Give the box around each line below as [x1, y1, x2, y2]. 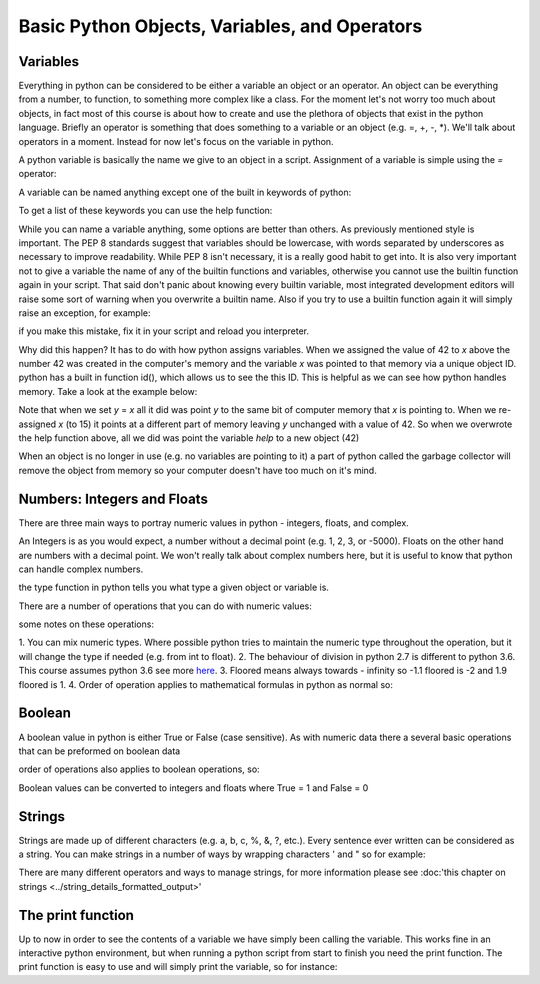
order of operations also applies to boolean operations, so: [18, 763, 260, 775]
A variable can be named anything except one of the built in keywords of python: [18, 186, 352, 198]
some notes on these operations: [18, 618, 155, 630]
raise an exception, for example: [18, 306, 151, 319]
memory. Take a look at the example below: [18, 385, 198, 397]
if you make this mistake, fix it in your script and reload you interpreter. [18, 325, 310, 337]
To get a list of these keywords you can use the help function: [18, 205, 273, 217]
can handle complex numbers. [18, 563, 144, 575]
